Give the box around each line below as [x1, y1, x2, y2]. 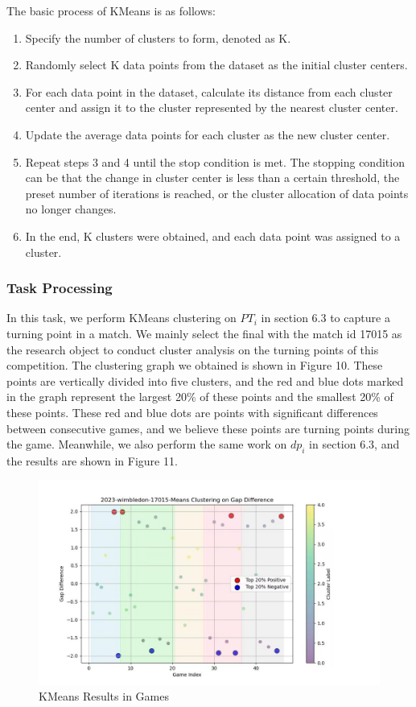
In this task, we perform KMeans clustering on [6, 309, 237, 326]
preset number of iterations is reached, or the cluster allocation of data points [25, 184, 409, 201]
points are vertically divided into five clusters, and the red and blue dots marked [6, 372, 404, 389]
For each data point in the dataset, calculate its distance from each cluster [25, 83, 393, 100]
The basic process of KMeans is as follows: [6, 2, 216, 19]
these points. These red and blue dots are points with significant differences [6, 403, 378, 420]
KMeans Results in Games [39, 688, 169, 705]
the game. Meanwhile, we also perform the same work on [6, 436, 287, 453]
